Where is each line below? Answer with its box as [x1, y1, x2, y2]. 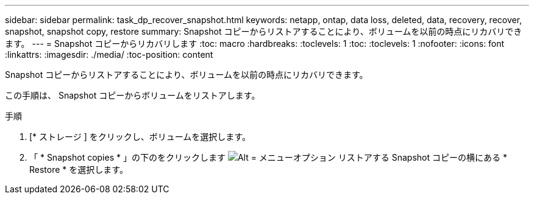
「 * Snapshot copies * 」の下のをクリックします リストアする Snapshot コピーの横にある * [29, 152, 507, 162]
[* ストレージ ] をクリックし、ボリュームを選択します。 [29, 131, 251, 142]
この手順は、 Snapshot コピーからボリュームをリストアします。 [5, 90, 260, 100]
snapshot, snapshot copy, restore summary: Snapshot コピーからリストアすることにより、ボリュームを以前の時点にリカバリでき [5, 26, 522, 37]
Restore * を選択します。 [29, 164, 128, 175]
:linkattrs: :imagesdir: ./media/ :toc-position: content [5, 49, 213, 60]
